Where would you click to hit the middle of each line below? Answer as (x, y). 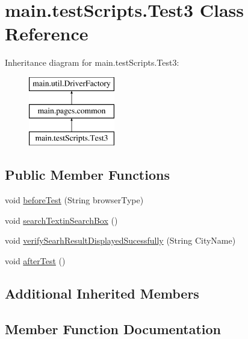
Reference (47, 33)
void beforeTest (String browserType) (74, 200)
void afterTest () (35, 260)
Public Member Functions (87, 175)
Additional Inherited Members (102, 293)
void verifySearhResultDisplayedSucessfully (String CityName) (120, 240)
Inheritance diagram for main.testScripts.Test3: (92, 62)
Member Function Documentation (113, 328)
